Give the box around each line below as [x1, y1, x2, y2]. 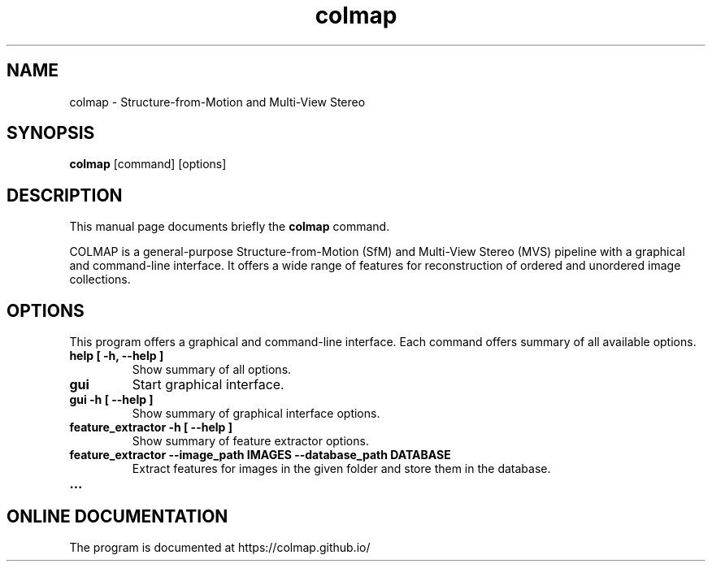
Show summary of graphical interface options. [132, 406, 380, 421]
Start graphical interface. [132, 376, 284, 393]
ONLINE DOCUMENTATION [7, 505, 228, 527]
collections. [69, 272, 131, 287]
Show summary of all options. [132, 362, 292, 377]
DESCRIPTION [7, 184, 123, 206]
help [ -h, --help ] [69, 349, 164, 363]
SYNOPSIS [7, 123, 95, 144]
